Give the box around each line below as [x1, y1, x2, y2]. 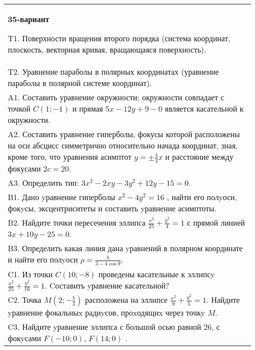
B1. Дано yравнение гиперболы [8, 191, 115, 203]
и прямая [72, 103, 103, 114]
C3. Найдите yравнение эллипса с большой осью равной [8, 321, 202, 333]
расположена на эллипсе [85, 294, 168, 306]
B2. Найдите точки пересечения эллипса [8, 216, 146, 228]
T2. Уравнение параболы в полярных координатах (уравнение [8, 66, 219, 77]
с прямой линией [187, 216, 245, 228]
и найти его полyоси [8, 254, 78, 265]
